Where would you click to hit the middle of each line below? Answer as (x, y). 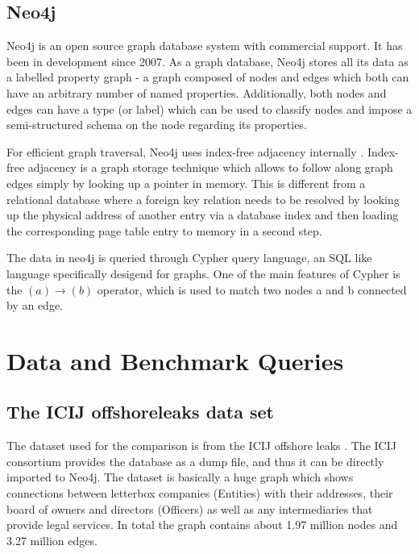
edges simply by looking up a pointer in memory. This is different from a (186, 183)
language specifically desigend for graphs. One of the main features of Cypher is (203, 273)
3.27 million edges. (52, 540)
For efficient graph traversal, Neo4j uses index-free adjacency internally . (185, 151)
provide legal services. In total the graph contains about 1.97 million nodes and (202, 525)
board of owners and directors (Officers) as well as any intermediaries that (190, 508)
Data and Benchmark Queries (175, 360)
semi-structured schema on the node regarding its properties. (157, 125)
